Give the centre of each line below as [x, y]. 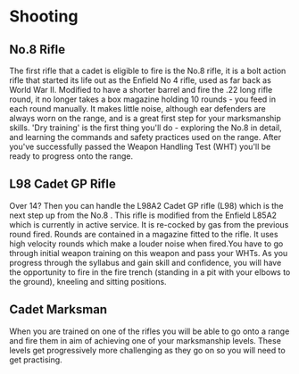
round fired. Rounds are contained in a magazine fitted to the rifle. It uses [144, 234]
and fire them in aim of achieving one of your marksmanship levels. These [145, 340]
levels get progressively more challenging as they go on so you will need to [147, 350]
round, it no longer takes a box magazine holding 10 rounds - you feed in [143, 99]
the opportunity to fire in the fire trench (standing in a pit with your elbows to [150, 272]
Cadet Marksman [58, 310]
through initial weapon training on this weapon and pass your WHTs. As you [149, 253]
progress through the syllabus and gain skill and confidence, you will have [145, 262]
